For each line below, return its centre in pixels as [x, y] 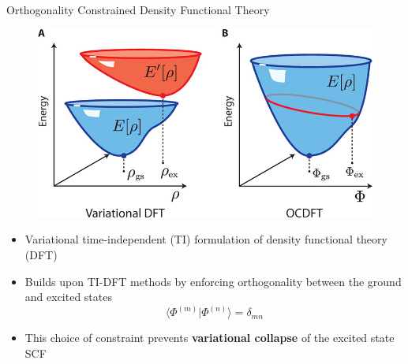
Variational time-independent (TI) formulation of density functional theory [206, 239]
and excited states [68, 297]
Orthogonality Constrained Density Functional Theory [138, 9]
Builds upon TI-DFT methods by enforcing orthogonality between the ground [213, 281]
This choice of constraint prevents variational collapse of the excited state [210, 338]
